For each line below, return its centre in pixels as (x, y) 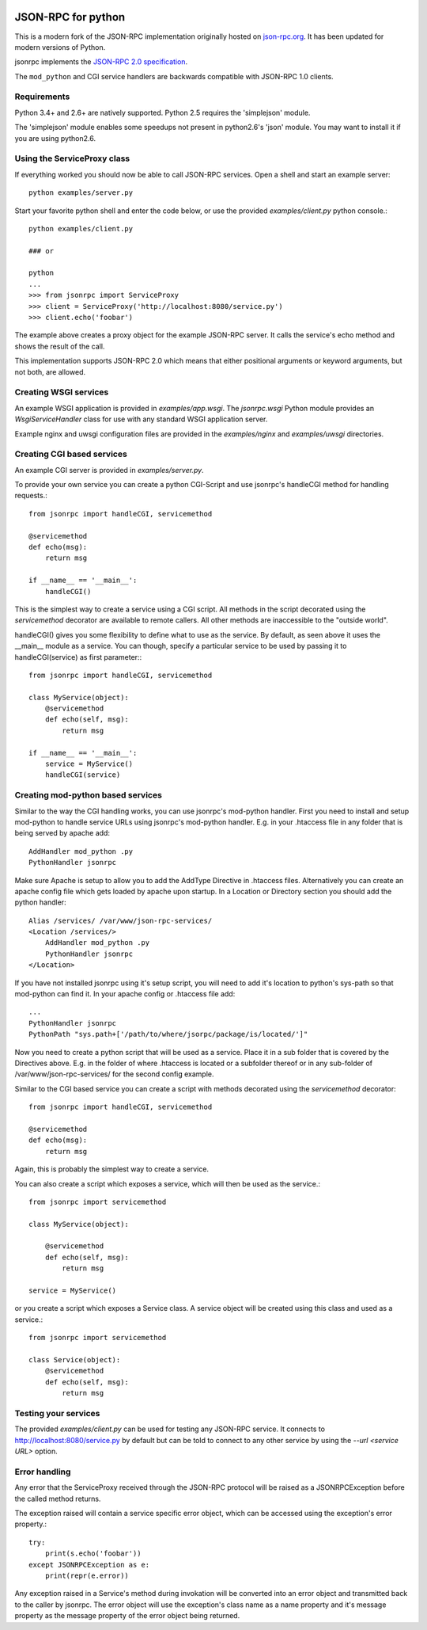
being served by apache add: (62, 833)
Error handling (43, 1472)
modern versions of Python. (60, 47)
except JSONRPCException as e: (89, 1565)
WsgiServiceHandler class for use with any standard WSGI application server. (141, 419)
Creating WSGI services (62, 392)
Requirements (42, 97)
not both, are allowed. (50, 371)
